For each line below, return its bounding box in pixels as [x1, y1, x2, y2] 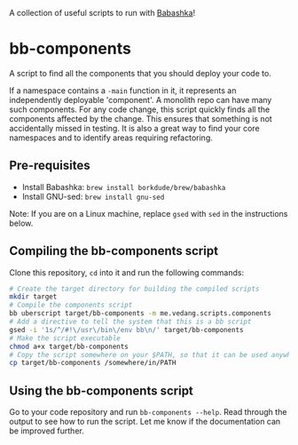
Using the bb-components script [9, 383, 193, 398]
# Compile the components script [9, 301, 133, 310]
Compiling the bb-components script [9, 243, 219, 258]
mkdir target [9, 292, 58, 301]
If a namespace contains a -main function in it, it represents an [9, 84, 237, 96]
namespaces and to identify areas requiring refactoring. [9, 132, 213, 143]
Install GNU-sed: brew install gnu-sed [21, 191, 165, 202]
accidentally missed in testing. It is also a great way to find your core [9, 123, 260, 133]
